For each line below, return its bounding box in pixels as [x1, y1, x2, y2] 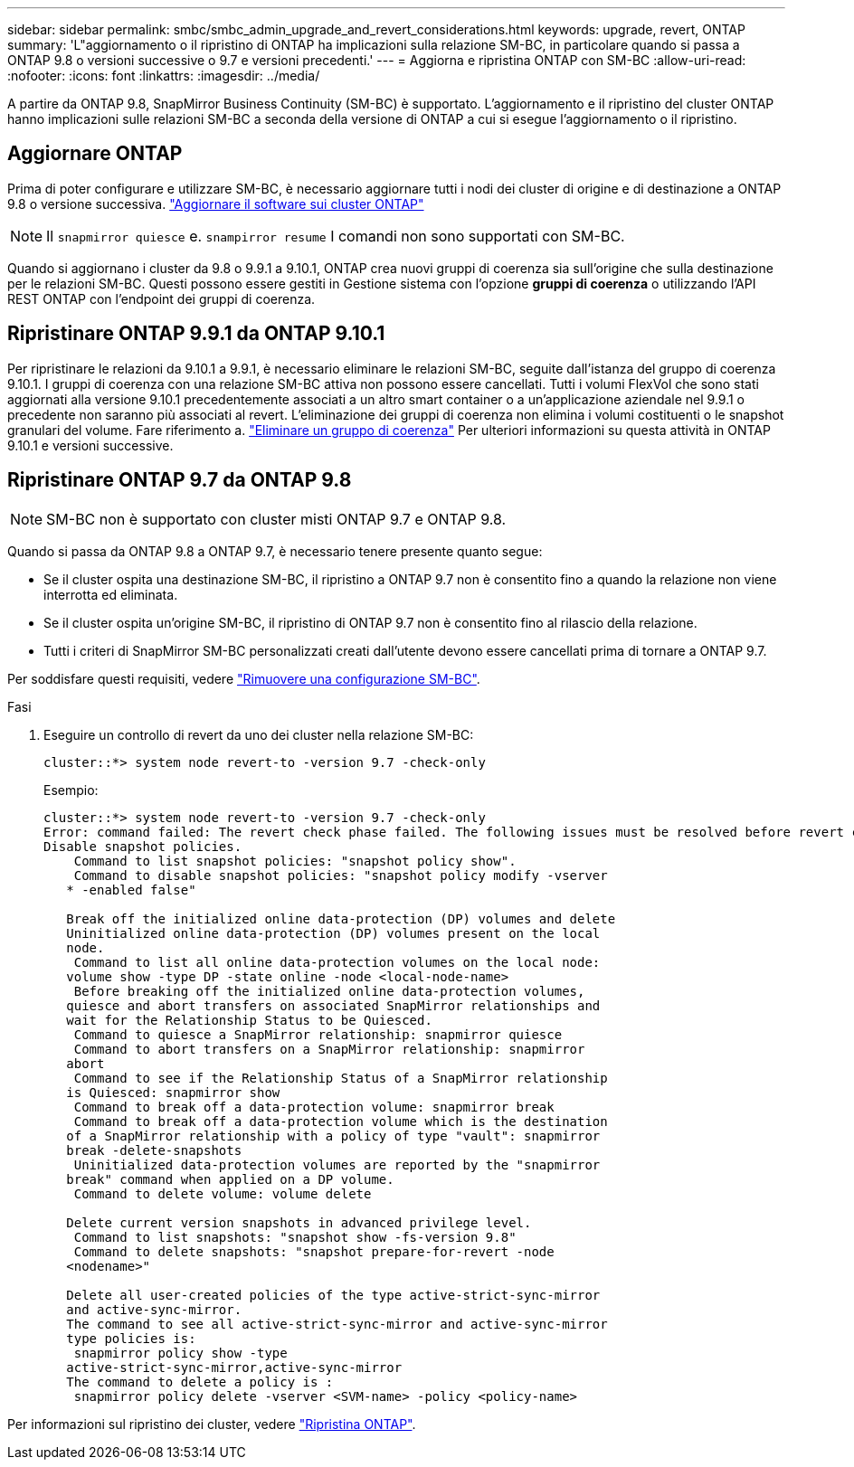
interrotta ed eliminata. [43, 586, 178, 602]
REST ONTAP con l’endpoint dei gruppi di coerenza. [7, 290, 316, 307]
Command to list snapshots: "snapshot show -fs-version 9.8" [73, 1229, 517, 1245]
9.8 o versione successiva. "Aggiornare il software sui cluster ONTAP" [7, 195, 424, 212]
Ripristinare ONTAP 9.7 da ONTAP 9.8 [7, 468, 352, 492]
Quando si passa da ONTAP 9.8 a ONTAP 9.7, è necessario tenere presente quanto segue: [7, 543, 543, 559]
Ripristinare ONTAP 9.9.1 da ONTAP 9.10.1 [7, 322, 385, 345]
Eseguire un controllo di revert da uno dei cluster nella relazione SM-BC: [43, 726, 474, 743]
